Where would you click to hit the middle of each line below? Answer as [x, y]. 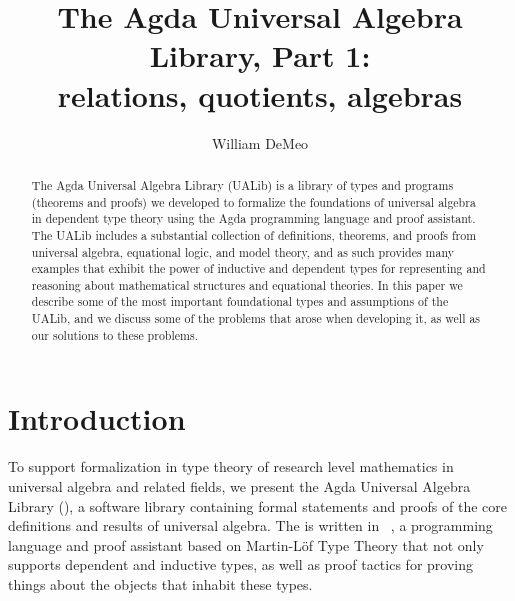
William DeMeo [260, 142]
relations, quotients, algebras [260, 94]
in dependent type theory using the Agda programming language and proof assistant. [253, 218]
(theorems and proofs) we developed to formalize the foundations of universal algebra [253, 201]
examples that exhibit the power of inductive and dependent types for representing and [258, 268]
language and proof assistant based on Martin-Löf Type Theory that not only [246, 544]
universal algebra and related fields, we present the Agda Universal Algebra [239, 485]
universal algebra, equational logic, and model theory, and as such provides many [243, 251]
